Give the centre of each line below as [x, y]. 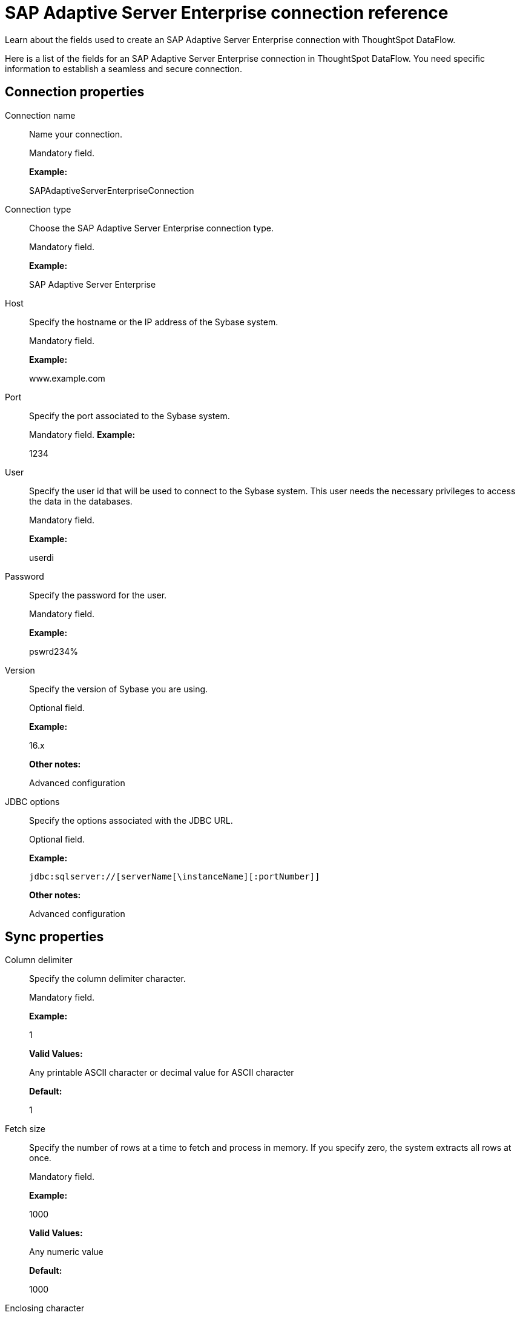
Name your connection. [76, 134]
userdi [41, 557]
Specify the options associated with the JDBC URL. [131, 820]
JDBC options [32, 801]
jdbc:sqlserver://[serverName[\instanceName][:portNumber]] [175, 876]
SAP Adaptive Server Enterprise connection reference [227, 13]
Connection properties [75, 92]
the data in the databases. [81, 501]
